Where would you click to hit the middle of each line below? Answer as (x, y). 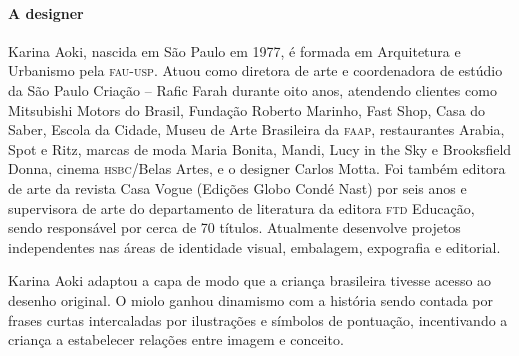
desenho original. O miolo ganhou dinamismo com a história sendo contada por (250, 299)
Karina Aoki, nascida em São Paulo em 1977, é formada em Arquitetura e (234, 50)
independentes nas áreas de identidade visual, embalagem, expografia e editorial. (254, 246)
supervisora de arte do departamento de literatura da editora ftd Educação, (241, 207)
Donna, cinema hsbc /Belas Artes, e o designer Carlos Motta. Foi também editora (257, 168)
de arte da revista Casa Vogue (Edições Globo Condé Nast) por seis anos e (237, 187)
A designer (46, 12)
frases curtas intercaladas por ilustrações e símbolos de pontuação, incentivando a (258, 319)
